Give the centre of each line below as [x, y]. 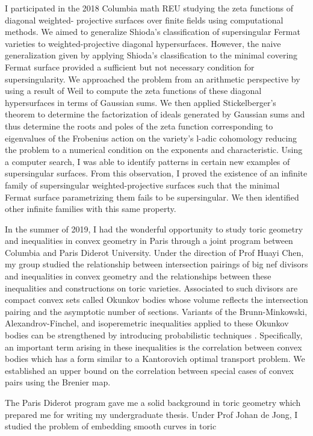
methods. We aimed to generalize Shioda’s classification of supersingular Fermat [153, 32]
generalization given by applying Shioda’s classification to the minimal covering [151, 55]
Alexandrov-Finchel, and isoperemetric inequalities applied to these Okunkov [147, 323]
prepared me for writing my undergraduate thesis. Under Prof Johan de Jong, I [151, 414]
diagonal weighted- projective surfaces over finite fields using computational [144, 20]
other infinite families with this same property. [91, 209]
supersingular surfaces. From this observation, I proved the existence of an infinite [156, 173]
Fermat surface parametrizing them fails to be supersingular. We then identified [152, 197]
